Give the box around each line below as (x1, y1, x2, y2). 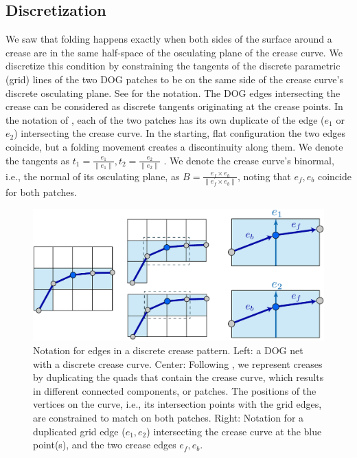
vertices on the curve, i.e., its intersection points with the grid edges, (33, 397, 322, 411)
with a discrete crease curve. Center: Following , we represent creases (33, 356, 323, 371)
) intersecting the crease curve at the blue (146, 424, 322, 438)
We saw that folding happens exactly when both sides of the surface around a (5, 32, 332, 46)
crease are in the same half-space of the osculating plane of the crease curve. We (5, 45, 343, 59)
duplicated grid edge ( (33, 424, 126, 438)
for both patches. (5, 185, 77, 199)
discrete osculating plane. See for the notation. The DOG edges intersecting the (5, 85, 341, 100)
